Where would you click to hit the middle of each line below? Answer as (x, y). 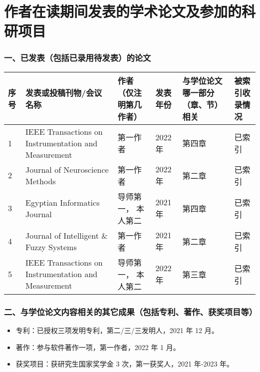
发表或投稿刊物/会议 (64, 92)
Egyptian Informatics (63, 202)
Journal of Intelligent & (67, 235)
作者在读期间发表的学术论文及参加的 (123, 11)
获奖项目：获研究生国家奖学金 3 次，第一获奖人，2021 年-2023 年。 (125, 364)
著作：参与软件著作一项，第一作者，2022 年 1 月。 (98, 347)
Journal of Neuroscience (67, 169)
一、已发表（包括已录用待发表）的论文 (78, 58)
